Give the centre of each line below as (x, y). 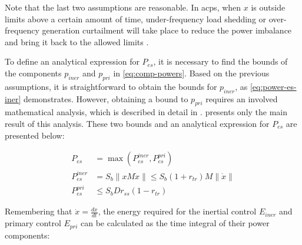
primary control (33, 223)
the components (33, 73)
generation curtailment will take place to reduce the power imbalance (167, 30)
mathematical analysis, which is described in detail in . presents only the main (146, 112)
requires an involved (242, 98)
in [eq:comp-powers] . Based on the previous (191, 73)
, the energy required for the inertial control (177, 211)
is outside (268, 7)
